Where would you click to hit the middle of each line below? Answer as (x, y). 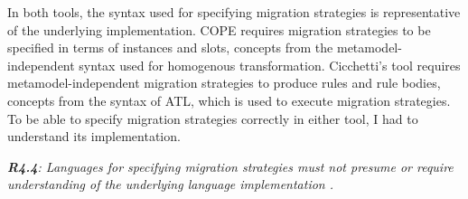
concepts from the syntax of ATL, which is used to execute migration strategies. (229, 100)
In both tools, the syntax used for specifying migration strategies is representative (234, 12)
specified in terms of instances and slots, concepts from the (170, 47)
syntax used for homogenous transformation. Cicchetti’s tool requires (270, 65)
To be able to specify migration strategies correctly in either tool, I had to (213, 118)
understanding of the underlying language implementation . (171, 184)
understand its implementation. (94, 136)
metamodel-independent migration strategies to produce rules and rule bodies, (224, 83)
